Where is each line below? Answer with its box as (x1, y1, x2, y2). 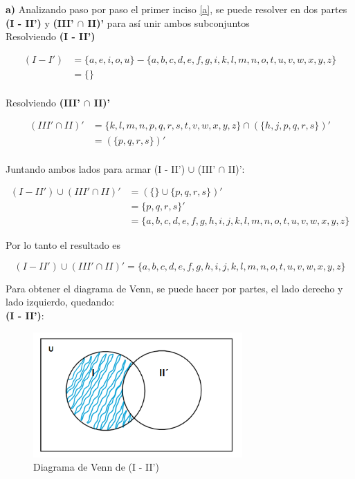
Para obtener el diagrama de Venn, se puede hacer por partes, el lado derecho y (6, 281, 343, 295)
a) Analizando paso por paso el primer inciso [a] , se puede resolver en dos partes (6, 2, 347, 16)
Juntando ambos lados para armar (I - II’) (6, 161, 185, 176)
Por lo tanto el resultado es (6, 238, 121, 252)
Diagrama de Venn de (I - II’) (33, 460, 159, 474)
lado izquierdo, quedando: (6, 294, 115, 309)
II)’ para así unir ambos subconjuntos (87, 15, 250, 30)
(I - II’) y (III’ (6, 15, 74, 30)
